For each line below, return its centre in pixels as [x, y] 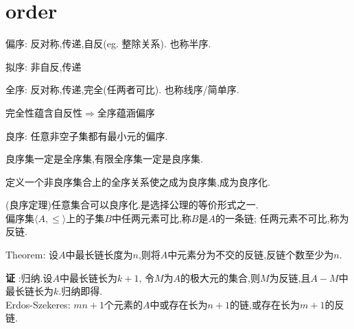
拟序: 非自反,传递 [44, 66]
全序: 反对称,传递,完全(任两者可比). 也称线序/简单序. [122, 89]
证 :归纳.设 [29, 277]
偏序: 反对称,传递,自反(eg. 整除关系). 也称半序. [108, 44]
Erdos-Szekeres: [38, 304]
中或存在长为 [179, 304]
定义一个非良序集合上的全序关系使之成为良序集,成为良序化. [138, 181]
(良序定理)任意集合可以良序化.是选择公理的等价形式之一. [132, 205]
